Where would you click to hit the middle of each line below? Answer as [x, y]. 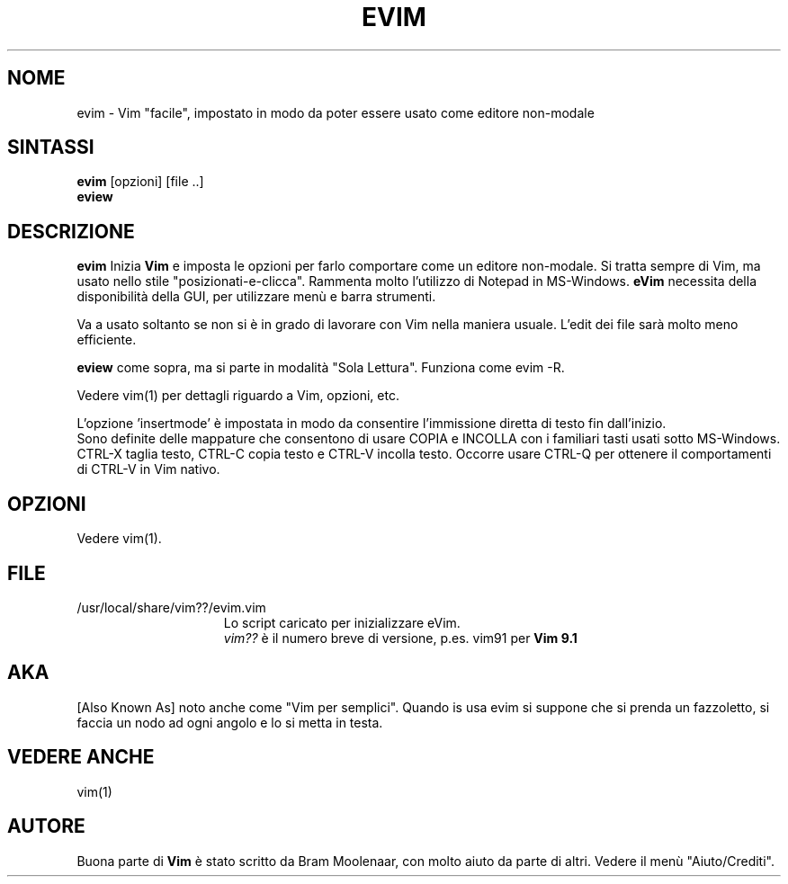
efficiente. [107, 340]
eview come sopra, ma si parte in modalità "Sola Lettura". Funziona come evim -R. [321, 368]
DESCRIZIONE [71, 231]
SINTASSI [51, 147]
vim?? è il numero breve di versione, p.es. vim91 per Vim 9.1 [400, 638]
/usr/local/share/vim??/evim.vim [171, 607]
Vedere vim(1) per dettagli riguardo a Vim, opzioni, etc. [238, 396]
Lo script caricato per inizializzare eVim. [342, 622]
